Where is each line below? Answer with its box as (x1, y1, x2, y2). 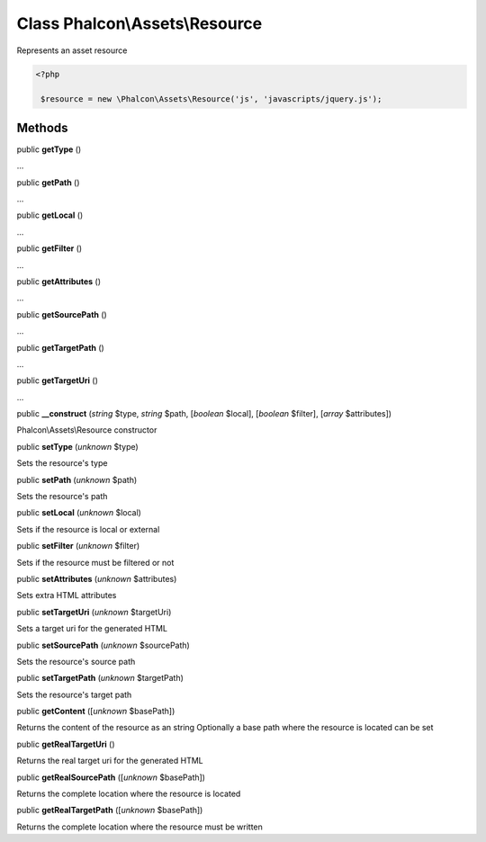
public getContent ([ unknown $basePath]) (16, 706, 175, 717)
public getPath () (16, 176, 80, 188)
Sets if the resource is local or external (16, 524, 160, 534)
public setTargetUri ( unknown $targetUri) (16, 606, 172, 617)
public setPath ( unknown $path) (16, 474, 138, 485)
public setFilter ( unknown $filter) (16, 541, 140, 551)
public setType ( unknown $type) (16, 441, 139, 452)
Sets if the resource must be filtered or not (16, 557, 175, 568)
